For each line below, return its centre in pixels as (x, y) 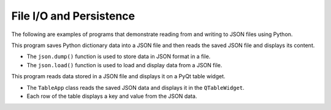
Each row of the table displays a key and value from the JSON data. (112, 96)
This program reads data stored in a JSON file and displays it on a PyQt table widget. (119, 76)
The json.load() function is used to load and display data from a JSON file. (124, 65)
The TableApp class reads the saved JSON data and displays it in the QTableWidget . (135, 87)
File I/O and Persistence (73, 16)
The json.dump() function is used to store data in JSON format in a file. (119, 57)
